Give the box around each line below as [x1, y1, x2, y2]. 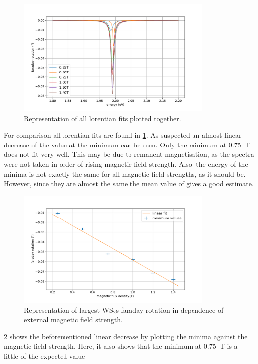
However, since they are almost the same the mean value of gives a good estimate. [4, 178, 254, 189]
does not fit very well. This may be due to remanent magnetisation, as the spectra [4, 149, 254, 159]
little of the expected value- [4, 350, 87, 361]
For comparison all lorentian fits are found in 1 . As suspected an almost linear [4, 130, 242, 140]
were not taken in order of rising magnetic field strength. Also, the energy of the [4, 159, 248, 169]
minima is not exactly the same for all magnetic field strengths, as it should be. [4, 168, 246, 179]
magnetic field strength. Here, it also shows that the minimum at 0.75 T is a [4, 341, 238, 351]
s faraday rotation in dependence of [116, 304, 224, 315]
